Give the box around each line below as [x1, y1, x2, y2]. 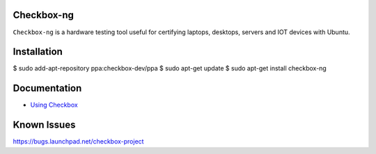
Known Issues [13, 119, 76, 131]
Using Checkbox [30, 101, 78, 109]
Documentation [13, 82, 82, 94]
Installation [13, 46, 63, 58]
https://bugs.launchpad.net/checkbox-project [13, 137, 144, 146]
